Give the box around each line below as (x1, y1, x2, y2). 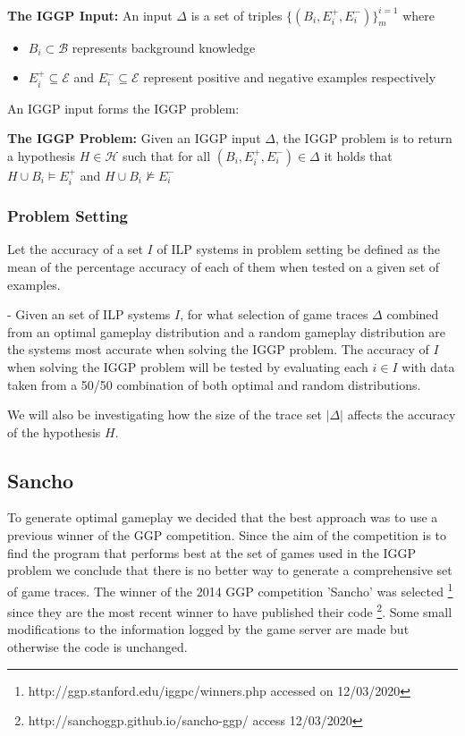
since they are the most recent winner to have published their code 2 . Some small (7, 600, 452, 621)
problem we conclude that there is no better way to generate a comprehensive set (7, 561, 452, 579)
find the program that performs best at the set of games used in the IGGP (7, 543, 417, 562)
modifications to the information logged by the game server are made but (7, 620, 410, 639)
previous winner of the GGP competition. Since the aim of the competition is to (7, 526, 447, 545)
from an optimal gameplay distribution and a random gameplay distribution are (7, 322, 446, 341)
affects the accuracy (347, 405, 456, 424)
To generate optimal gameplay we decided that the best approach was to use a (7, 508, 438, 527)
